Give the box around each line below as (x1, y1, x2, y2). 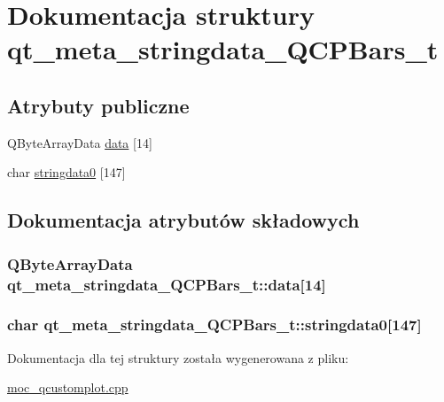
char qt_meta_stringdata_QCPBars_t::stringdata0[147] (7, 313, 422, 336)
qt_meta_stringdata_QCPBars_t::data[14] (7, 273, 326, 295)
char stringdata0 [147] (7, 163, 126, 182)
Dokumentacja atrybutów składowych (7, 206, 360, 234)
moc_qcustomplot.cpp (7, 378, 129, 397)
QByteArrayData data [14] (7, 133, 152, 151)
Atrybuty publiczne (7, 91, 190, 119)
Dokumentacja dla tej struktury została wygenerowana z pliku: (7, 348, 349, 367)
